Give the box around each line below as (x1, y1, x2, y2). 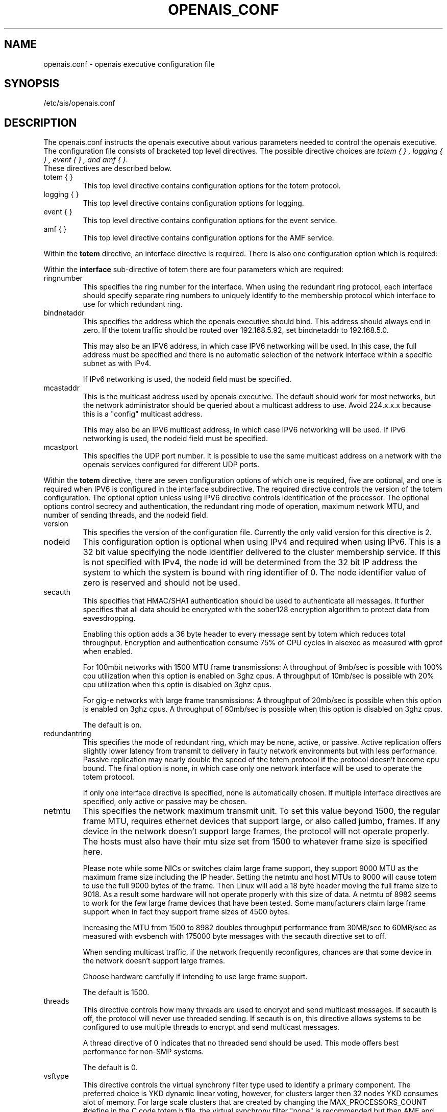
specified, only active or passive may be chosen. (83, 797, 247, 806)
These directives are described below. (43, 164, 172, 173)
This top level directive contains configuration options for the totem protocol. (83, 181, 341, 190)
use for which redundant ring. (83, 300, 183, 309)
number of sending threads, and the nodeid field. (43, 511, 208, 520)
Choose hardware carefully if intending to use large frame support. (83, 972, 308, 981)
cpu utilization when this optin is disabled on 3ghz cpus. (83, 680, 272, 689)
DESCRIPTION (4, 116, 77, 129)
